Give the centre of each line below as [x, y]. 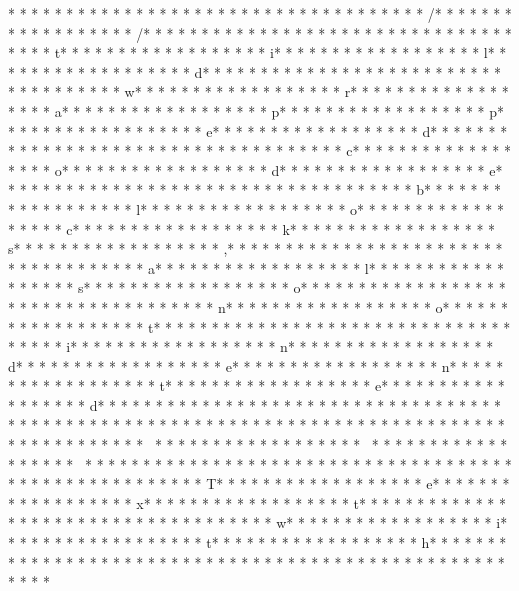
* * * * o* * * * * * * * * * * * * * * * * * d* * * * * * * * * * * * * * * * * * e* [255, 169]
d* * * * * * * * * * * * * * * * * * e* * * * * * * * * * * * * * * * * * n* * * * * [256, 365]
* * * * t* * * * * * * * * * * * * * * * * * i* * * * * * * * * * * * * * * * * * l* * [257, 52]
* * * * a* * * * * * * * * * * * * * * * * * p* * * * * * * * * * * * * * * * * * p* [256, 110]
